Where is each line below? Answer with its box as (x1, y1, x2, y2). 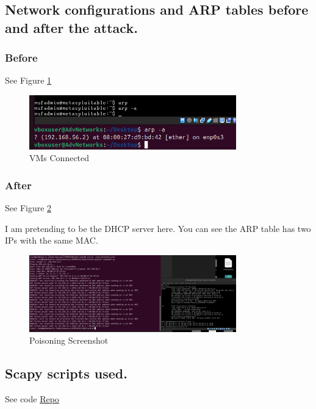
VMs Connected (29, 151, 90, 164)
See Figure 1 (5, 74, 52, 87)
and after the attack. (5, 18, 138, 37)
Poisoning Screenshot (29, 334, 109, 347)
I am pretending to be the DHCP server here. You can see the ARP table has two (5, 222, 311, 234)
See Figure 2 (5, 201, 52, 214)
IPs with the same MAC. (5, 234, 98, 247)
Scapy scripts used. (5, 364, 127, 383)
